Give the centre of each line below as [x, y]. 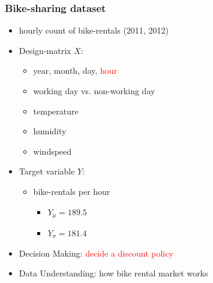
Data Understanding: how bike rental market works [113, 273]
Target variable [47, 171]
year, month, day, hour [75, 70]
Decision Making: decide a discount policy [96, 253]
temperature [56, 111]
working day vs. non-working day [94, 91]
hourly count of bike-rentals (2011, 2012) [94, 30]
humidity [50, 131]
